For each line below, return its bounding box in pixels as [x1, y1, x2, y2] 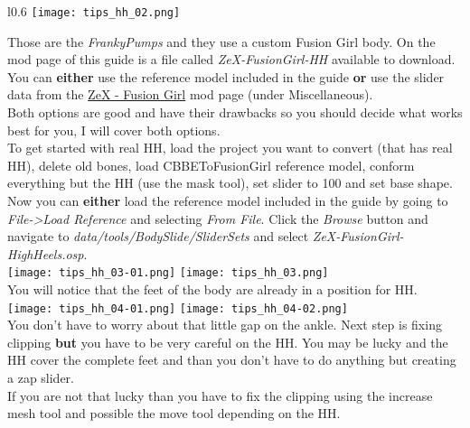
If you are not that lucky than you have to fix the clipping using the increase [7, 386, 433, 405]
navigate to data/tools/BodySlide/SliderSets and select [7, 227, 309, 246]
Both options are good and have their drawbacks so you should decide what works [7, 103, 463, 122]
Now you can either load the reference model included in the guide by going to [7, 191, 448, 209]
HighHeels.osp [7, 244, 84, 263]
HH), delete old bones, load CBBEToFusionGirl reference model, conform [7, 155, 415, 174]
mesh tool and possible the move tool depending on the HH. [7, 404, 341, 423]
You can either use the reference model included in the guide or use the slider [7, 67, 445, 86]
